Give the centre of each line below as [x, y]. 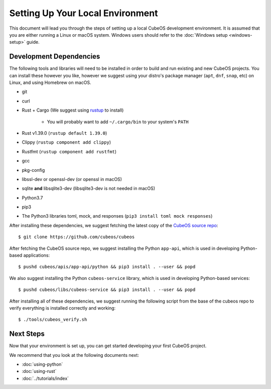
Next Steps [27, 334]
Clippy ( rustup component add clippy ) [66, 142]
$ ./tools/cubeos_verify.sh [53, 320]
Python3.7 [32, 198]
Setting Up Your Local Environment [84, 13]
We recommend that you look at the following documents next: [74, 355]
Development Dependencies [55, 57]
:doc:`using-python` [42, 364]
